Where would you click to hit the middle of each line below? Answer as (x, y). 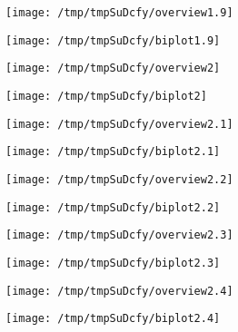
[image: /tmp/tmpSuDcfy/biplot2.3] (113, 263)
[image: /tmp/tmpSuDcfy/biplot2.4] (113, 319)
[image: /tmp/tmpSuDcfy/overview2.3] (119, 235)
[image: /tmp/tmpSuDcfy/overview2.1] (119, 124)
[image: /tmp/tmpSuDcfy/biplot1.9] (113, 40)
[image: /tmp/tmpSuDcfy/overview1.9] (119, 13)
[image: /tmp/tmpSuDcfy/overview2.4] (119, 291)
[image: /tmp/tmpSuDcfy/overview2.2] (119, 179)
